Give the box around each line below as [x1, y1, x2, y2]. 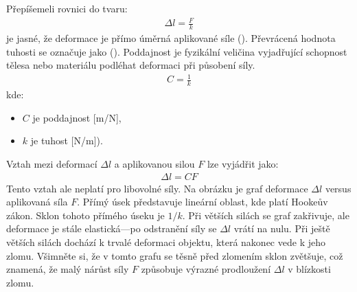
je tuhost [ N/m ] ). [30, 133, 103, 148]
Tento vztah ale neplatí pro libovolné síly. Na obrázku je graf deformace [6, 181, 308, 195]
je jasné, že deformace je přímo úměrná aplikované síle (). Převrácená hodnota [6, 30, 336, 45]
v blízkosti [288, 262, 331, 276]
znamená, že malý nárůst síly [6, 262, 129, 276]
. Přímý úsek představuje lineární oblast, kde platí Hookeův [77, 194, 328, 209]
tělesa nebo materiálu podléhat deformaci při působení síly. [6, 58, 255, 72]
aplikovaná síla [6, 194, 68, 209]
